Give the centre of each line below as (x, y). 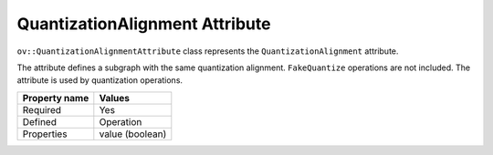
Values (115, 98)
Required (42, 109)
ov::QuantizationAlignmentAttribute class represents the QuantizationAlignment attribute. (208, 51)
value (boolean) (133, 134)
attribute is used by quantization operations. (100, 80)
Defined (39, 121)
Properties (45, 134)
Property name (56, 98)
